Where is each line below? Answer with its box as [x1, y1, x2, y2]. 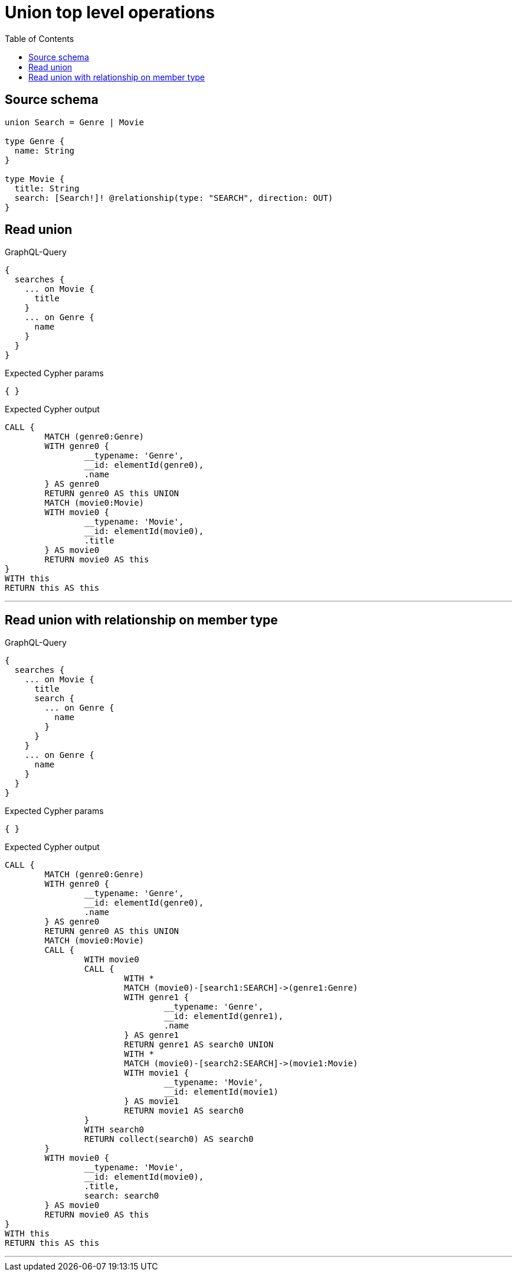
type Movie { [5, 174, 65, 184]
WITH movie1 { [124, 1068, 189, 1078]
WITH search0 [84, 1125, 145, 1135]
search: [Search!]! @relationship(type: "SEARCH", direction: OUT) [14, 193, 333, 203]
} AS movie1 [124, 1096, 179, 1106]
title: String [14, 183, 80, 193]
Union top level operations [5, 2, 215, 22]
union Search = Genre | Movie [5, 117, 145, 127]
